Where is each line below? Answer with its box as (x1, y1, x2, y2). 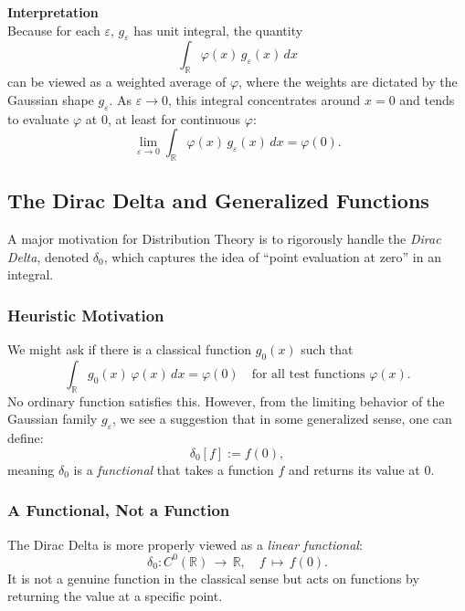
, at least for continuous (107, 109, 241, 128)
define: (7, 428, 44, 448)
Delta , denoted (7, 247, 90, 266)
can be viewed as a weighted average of (7, 72, 227, 91)
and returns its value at (289, 459, 420, 479)
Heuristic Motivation (7, 303, 164, 326)
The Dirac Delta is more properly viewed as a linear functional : (7, 534, 363, 553)
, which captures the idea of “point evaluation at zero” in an (103, 247, 441, 266)
